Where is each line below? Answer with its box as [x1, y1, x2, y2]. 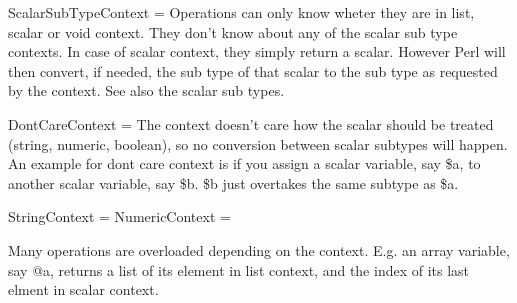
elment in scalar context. [8, 279, 159, 300]
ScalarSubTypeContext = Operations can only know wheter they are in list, [8, 2, 475, 22]
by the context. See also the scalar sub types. [8, 80, 285, 101]
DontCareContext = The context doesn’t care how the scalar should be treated [8, 113, 494, 134]
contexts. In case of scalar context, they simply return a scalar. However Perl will [8, 41, 506, 62]
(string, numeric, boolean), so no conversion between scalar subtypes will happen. [8, 133, 508, 154]
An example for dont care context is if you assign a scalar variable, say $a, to [8, 153, 481, 174]
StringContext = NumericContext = [8, 206, 231, 227]
